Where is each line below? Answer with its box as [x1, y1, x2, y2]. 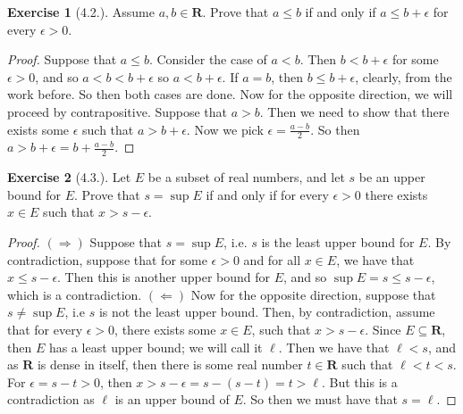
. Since [365, 319, 401, 338]
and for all [243, 250, 301, 269]
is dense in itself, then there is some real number [37, 355, 303, 374]
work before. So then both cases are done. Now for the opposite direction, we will [7, 85, 453, 103]
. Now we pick [186, 120, 264, 138]
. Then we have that [278, 337, 390, 356]
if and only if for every [206, 185, 329, 203]
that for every [7, 319, 83, 338]
